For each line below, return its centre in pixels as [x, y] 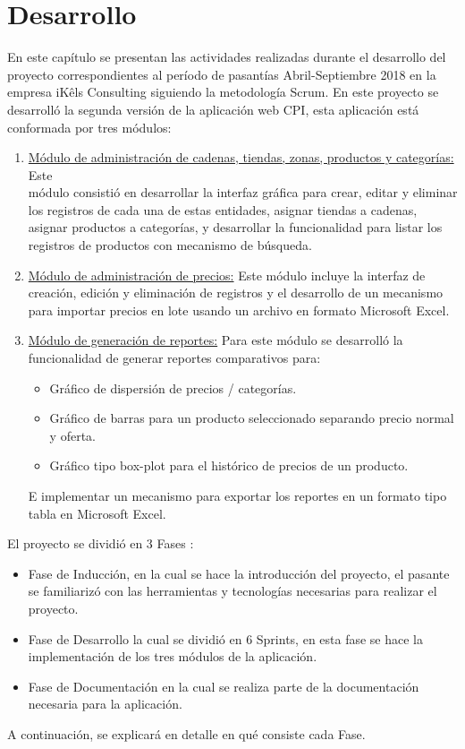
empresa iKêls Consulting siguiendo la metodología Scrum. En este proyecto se [223, 92]
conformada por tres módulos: [89, 127]
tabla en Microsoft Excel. [97, 513]
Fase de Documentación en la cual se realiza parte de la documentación [224, 686]
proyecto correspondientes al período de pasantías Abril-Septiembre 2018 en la [222, 74]
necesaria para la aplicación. [105, 704]
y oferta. [72, 435]
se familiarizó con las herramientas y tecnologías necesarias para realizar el [232, 591]
